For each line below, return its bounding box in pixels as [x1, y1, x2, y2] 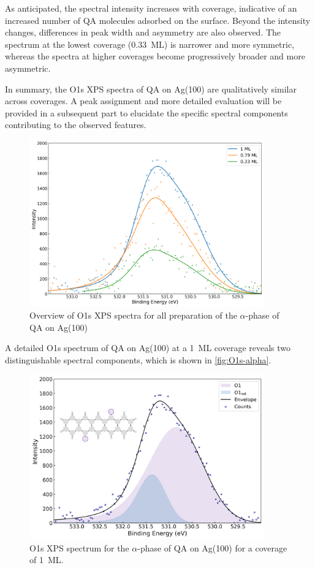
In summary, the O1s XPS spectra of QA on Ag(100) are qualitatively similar [5, 82, 297, 95]
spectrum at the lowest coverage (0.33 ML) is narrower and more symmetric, [5, 37, 295, 50]
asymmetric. [5, 61, 51, 74]
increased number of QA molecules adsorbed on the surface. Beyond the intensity [5, 13, 311, 26]
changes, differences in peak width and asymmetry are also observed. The [5, 26, 281, 39]
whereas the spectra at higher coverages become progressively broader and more [5, 50, 305, 62]
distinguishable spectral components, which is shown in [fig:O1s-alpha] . [5, 353, 271, 366]
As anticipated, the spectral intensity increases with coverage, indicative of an [5, 2, 297, 14]
